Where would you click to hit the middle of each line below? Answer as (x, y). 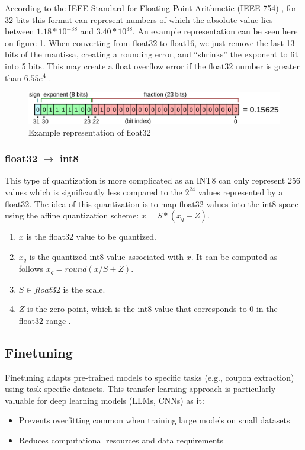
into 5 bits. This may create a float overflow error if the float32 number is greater (152, 65)
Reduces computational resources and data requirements (121, 440)
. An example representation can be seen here (215, 31)
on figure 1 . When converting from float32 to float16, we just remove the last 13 (150, 42)
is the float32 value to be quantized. (91, 237)
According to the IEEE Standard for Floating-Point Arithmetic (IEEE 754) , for (151, 8)
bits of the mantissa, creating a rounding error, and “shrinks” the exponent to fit (152, 54)
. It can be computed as (234, 256)
